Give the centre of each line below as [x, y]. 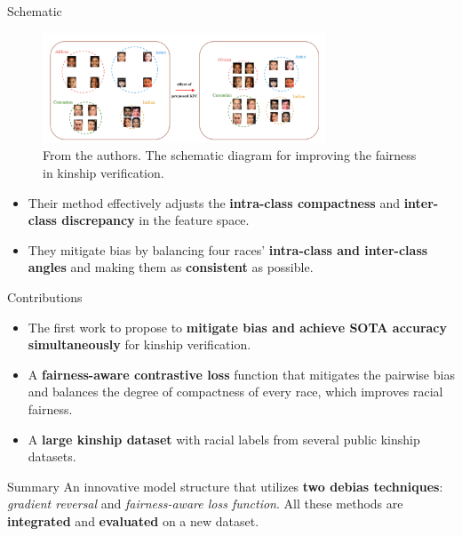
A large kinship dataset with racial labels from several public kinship [224, 439]
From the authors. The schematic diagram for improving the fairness [230, 155]
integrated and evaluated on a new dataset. [133, 520]
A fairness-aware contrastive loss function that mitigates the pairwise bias [241, 374]
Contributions [45, 296]
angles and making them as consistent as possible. [171, 267]
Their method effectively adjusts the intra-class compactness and [214, 202]
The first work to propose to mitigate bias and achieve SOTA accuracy [238, 327]
